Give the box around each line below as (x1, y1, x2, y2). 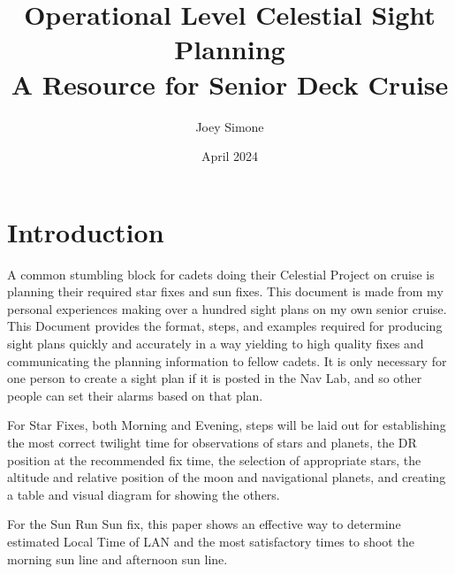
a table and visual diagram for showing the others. (7, 485, 280, 503)
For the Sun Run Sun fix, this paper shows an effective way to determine (7, 515, 401, 533)
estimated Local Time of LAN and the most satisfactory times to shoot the (7, 532, 414, 550)
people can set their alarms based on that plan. (7, 386, 263, 404)
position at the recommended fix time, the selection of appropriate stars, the (7, 450, 421, 469)
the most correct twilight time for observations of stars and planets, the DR (7, 432, 417, 451)
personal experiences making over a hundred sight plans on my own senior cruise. (7, 299, 447, 318)
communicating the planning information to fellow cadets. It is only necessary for (7, 351, 447, 370)
